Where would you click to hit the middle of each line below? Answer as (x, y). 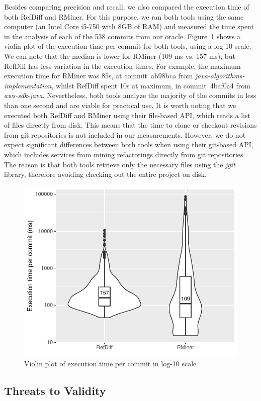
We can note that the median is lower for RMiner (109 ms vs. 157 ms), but (120, 56)
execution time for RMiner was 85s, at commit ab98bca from (99, 76)
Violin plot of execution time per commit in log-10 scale (110, 364)
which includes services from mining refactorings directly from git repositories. (125, 154)
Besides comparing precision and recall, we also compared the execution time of (127, 7)
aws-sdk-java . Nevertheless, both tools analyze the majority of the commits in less (130, 95)
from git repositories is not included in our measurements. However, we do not (125, 134)
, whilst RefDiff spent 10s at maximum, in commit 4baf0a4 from (151, 85)
